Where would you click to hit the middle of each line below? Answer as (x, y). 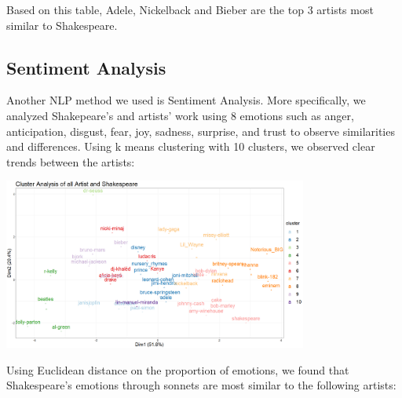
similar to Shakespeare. (62, 25)
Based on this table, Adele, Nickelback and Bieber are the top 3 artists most (190, 9)
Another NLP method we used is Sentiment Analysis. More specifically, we (186, 100)
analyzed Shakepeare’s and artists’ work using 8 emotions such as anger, (180, 115)
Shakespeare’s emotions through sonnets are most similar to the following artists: (201, 385)
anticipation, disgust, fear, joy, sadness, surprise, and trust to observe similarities (201, 131)
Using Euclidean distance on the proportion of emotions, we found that (178, 369)
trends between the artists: (71, 161)
